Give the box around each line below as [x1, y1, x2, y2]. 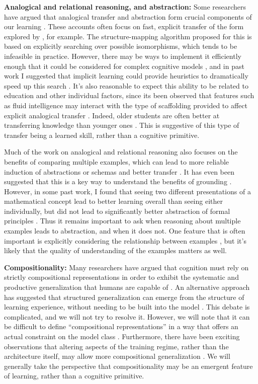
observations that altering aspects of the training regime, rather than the [4, 341, 229, 351]
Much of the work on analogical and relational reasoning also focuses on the [4, 146, 238, 157]
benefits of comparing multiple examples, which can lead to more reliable [4, 156, 229, 167]
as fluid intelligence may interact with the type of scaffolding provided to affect [4, 100, 247, 110]
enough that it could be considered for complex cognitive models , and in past [4, 60, 244, 71]
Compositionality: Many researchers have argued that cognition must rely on [4, 262, 249, 272]
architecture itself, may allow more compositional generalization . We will [4, 351, 230, 361]
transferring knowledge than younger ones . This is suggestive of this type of [4, 120, 239, 130]
